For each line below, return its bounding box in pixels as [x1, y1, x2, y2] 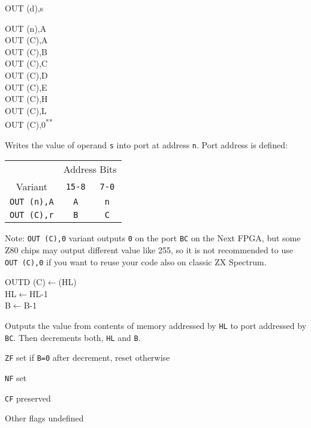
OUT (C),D [5, 68, 48, 81]
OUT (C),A [5, 34, 48, 46]
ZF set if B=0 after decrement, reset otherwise [5, 351, 170, 364]
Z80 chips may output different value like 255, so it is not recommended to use [5, 243, 293, 256]
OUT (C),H [5, 92, 48, 105]
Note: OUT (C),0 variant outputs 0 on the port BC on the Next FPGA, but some [5, 232, 301, 244]
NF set [5, 371, 27, 384]
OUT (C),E [5, 80, 47, 93]
